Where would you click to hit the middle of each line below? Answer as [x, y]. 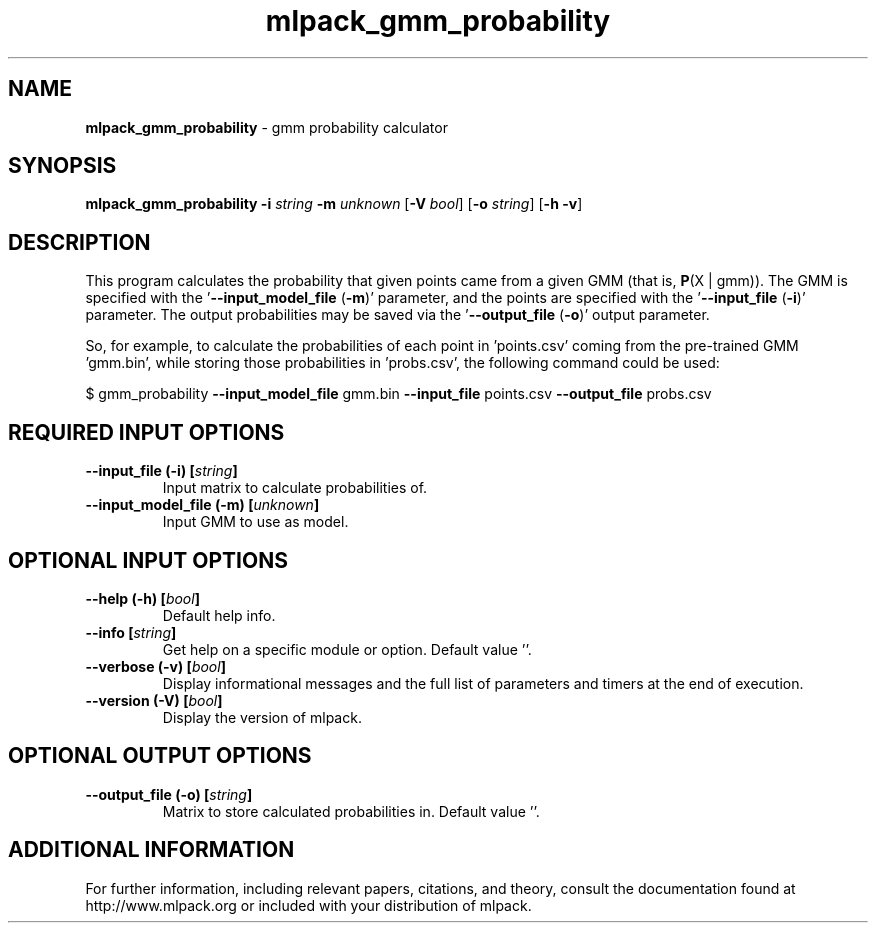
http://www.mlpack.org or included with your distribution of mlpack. [308, 905]
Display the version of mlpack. [262, 717]
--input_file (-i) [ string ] [161, 471]
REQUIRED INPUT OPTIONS [146, 432]
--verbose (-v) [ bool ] [155, 666]
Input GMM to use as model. [255, 522]
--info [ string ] [131, 632]
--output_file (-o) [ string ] [169, 794]
